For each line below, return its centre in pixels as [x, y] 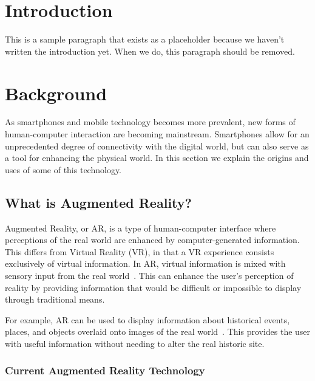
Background [56, 93]
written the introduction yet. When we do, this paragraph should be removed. [150, 51]
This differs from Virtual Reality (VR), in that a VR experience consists [140, 251]
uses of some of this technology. [63, 169]
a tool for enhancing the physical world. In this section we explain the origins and [157, 158]
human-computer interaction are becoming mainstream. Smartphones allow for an [157, 134]
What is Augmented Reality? [98, 202]
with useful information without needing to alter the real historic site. [135, 343]
